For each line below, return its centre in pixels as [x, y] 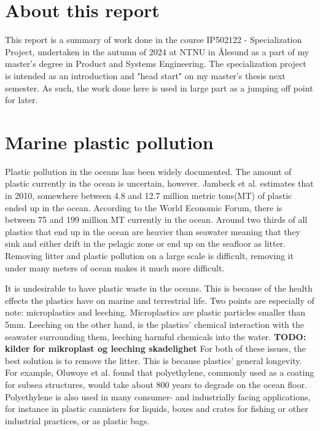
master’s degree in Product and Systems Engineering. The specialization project [156, 64]
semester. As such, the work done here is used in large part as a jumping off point [159, 87]
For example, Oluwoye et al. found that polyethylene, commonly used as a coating [160, 372]
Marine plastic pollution [109, 142]
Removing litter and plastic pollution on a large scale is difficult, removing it [149, 255]
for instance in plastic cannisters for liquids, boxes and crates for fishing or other [157, 409]
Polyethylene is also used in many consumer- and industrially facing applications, [158, 396]
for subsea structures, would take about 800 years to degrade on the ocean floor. [156, 384]
